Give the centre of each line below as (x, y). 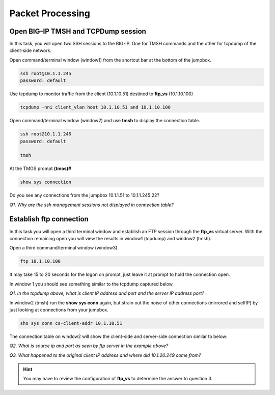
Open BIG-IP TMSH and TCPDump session (78, 31)
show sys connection (46, 182)
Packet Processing (50, 13)
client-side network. (31, 50)
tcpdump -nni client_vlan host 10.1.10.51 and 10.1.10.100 (95, 107)
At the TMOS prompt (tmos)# (40, 168)
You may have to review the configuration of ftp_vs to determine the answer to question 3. (118, 379)
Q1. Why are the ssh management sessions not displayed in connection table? (92, 205)
